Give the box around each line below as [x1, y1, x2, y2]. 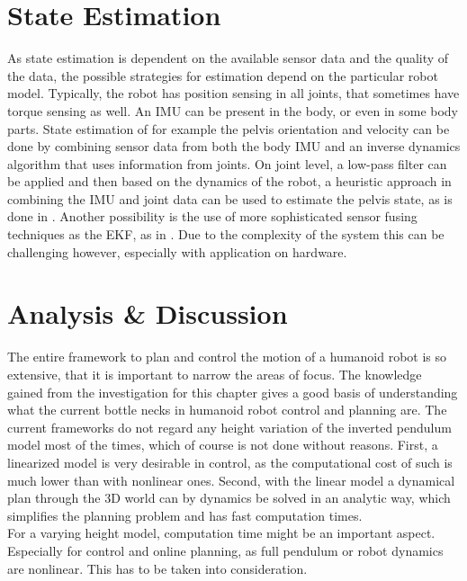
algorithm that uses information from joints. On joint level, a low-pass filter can [7, 154, 447, 173]
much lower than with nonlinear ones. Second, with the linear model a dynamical [7, 470, 455, 489]
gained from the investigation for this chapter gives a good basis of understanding [7, 382, 458, 401]
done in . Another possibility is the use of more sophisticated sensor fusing [7, 207, 418, 226]
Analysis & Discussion [7, 295, 288, 332]
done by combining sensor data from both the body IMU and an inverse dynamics [7, 137, 461, 156]
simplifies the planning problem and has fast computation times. [7, 505, 363, 524]
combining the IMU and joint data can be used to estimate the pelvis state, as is [7, 189, 453, 208]
